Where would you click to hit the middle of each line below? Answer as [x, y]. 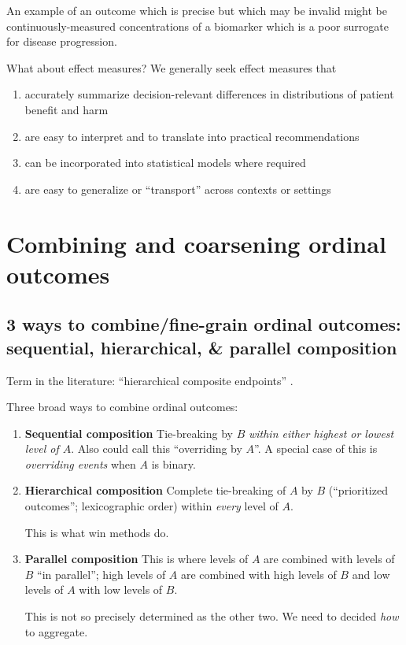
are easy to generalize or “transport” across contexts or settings [178, 189]
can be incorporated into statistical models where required [165, 163]
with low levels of [121, 589]
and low [371, 574]
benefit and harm [66, 109]
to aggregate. [56, 631]
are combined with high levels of [259, 574]
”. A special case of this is [316, 449]
